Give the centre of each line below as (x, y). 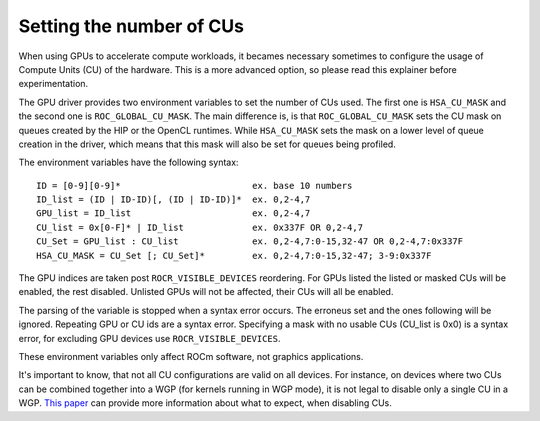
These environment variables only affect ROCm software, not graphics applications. (191, 356)
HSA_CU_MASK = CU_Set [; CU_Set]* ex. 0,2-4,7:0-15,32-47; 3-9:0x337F (234, 255)
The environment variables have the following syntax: (128, 162)
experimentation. (53, 84)
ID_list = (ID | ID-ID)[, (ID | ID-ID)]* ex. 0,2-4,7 (173, 199)
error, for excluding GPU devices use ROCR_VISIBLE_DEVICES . (149, 338)
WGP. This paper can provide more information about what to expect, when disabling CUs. (205, 403)
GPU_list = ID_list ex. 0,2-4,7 (173, 213)
